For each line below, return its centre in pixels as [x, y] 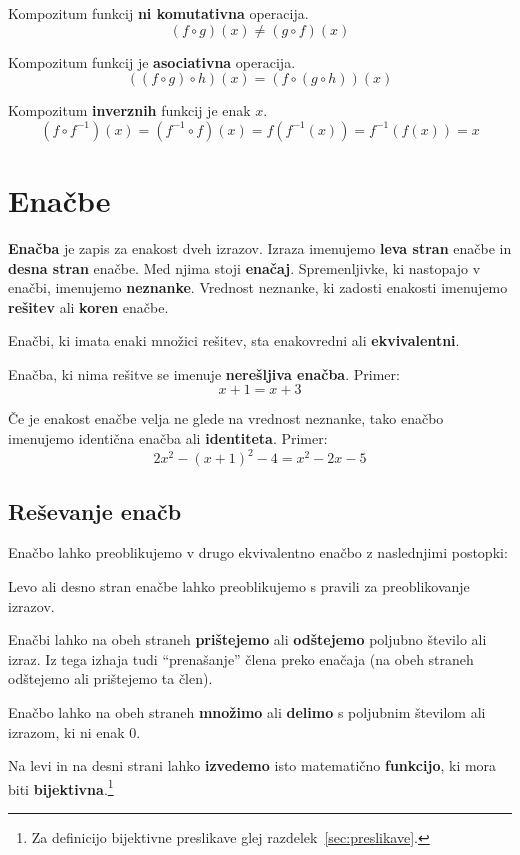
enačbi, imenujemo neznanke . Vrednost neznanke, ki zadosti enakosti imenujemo [258, 287]
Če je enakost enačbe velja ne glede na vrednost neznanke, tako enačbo [226, 418]
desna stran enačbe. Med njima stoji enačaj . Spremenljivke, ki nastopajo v [244, 267]
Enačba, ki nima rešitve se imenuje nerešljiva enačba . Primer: [204, 373]
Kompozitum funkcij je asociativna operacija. [152, 61]
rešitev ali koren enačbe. [88, 306]
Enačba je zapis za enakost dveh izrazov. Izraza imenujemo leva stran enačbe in [260, 247]
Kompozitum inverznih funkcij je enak [129, 110]
